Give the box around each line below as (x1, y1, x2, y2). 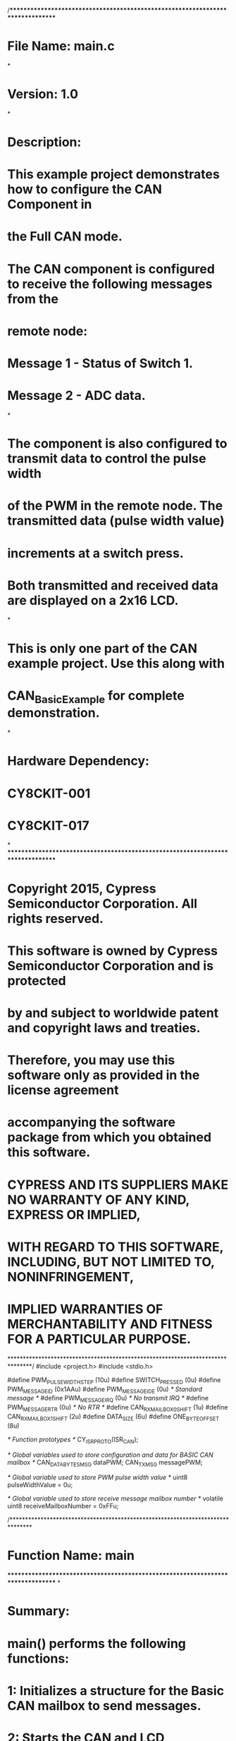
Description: (7, 134, 82, 150)
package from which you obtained (7, 1130, 212, 1145)
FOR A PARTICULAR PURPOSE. (7, 1331, 192, 1347)
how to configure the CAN (7, 181, 162, 197)
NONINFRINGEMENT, (7, 1269, 135, 1285)
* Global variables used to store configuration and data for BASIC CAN (7, 1450, 213, 1459)
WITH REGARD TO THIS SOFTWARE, (7, 1239, 224, 1254)
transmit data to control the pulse (7, 451, 206, 467)
